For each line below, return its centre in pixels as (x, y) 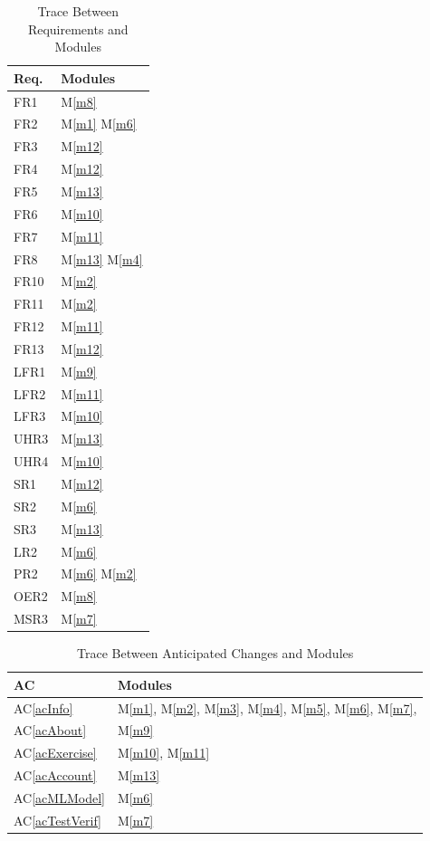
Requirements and (78, 29)
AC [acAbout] (50, 730)
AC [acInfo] (43, 707)
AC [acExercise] (55, 753)
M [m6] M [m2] (99, 573)
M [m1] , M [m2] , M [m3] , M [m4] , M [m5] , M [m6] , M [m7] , (267, 707)
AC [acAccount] (55, 775)
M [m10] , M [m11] (163, 753)
